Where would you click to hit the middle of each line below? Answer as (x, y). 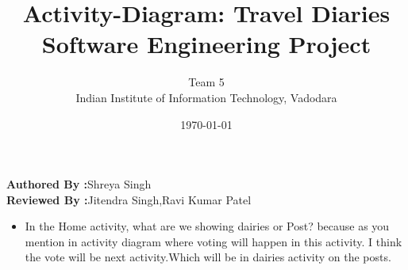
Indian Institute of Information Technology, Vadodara (206, 97)
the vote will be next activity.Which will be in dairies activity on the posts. (208, 257)
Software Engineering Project (206, 44)
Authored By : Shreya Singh (79, 184)
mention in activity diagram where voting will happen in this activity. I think (214, 241)
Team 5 (206, 82)
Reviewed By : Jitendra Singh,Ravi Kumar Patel (129, 199)
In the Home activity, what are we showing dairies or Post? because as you (207, 226)
